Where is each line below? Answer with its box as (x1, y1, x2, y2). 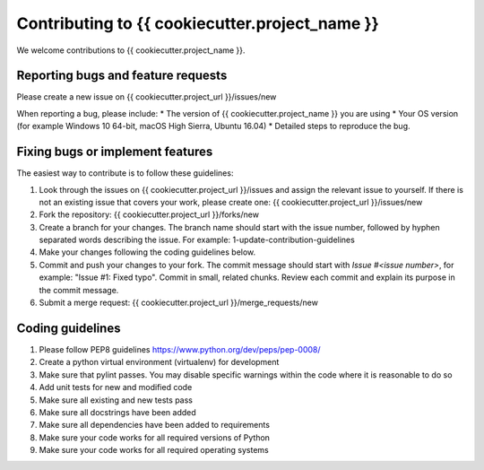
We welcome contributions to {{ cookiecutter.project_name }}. (16, 45, 246, 56)
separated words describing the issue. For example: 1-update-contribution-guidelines (39, 234, 356, 246)
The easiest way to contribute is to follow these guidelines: (16, 168, 234, 178)
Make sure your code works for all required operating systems (39, 445, 269, 456)
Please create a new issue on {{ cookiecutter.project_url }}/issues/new (16, 91, 277, 102)
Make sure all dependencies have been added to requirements (39, 420, 271, 431)
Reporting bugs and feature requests (16, 68, 228, 83)
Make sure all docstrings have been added (39, 406, 196, 417)
